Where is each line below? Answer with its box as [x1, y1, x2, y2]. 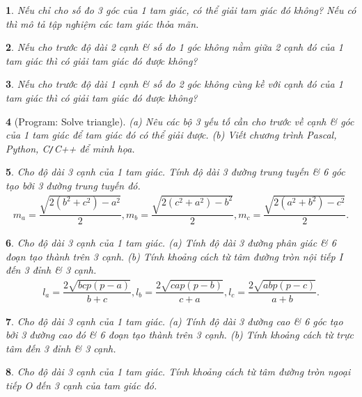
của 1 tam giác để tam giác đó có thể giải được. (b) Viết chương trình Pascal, [6, 127, 337, 142]
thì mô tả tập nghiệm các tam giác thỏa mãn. [6, 16, 199, 31]
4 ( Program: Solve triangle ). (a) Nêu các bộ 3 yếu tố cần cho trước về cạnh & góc [6, 114, 354, 128]
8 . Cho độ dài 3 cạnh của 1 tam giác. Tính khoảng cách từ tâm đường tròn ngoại [6, 364, 351, 379]
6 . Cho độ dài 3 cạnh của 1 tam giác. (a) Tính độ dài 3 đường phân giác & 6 [6, 235, 336, 250]
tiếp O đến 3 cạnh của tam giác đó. [6, 377, 157, 392]
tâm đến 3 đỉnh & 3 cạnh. [6, 341, 116, 355]
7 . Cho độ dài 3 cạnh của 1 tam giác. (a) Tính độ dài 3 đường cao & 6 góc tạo [6, 313, 343, 328]
